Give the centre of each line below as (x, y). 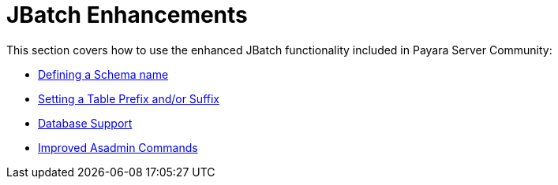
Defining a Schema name (103, 74)
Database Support (85, 123)
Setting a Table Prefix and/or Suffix (129, 98)
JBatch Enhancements (127, 15)
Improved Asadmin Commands (118, 147)
